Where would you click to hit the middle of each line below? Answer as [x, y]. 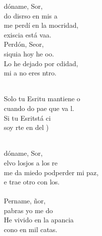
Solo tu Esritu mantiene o [42, 99]
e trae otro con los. [32, 182]
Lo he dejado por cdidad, [41, 63]
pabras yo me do [29, 210]
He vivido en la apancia [39, 220]
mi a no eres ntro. [30, 73]
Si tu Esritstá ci [27, 118]
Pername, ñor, [25, 201]
